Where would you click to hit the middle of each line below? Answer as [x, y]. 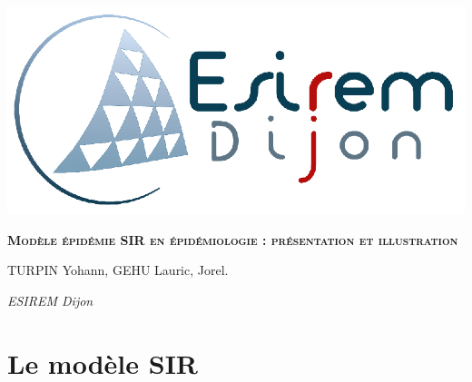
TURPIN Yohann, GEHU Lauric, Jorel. [118, 270]
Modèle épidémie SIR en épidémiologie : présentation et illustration [233, 239]
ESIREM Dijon [50, 300]
